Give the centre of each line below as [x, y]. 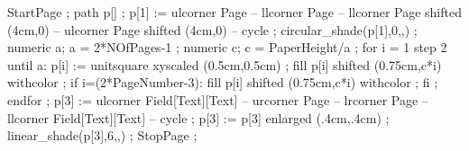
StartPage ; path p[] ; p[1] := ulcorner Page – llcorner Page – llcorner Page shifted [234, 12]
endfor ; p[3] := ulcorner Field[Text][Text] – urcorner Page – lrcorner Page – [218, 99]
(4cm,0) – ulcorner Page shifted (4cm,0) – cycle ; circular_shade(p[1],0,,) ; [212, 29]
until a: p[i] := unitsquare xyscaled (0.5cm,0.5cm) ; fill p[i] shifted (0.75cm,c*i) [225, 64]
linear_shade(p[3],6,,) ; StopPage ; [102, 135]
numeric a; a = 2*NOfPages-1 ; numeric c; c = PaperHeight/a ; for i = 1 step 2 [227, 47]
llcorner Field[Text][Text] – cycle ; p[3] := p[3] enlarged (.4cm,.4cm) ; [198, 117]
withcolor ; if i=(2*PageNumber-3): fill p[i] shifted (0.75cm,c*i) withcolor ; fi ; [223, 82]
